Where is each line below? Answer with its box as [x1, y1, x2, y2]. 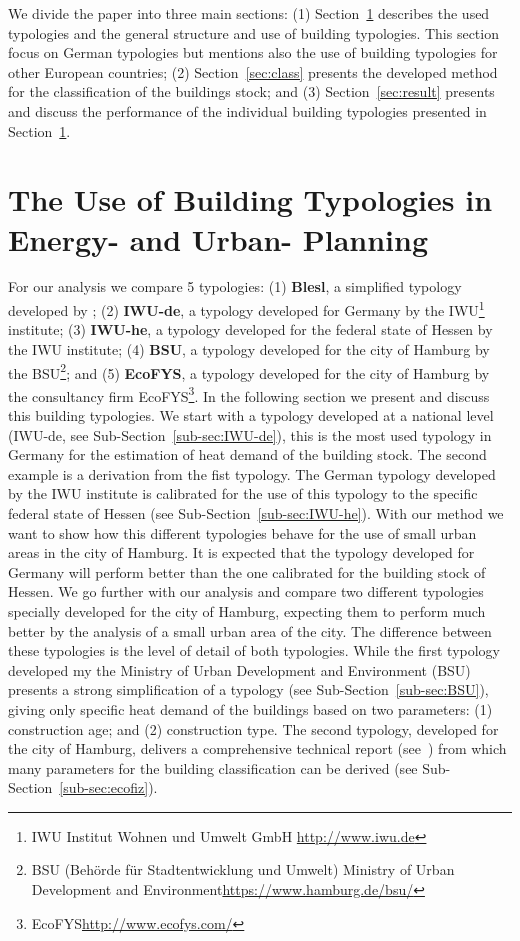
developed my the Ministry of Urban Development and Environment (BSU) [8, 659, 471, 680]
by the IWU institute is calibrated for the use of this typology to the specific [8, 483, 478, 504]
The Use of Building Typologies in [8, 179, 493, 220]
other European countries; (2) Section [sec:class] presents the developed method [8, 61, 498, 82]
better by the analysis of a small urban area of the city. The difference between [8, 620, 492, 641]
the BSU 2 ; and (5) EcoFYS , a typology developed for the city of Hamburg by [8, 359, 490, 383]
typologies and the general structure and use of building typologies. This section [8, 22, 499, 43]
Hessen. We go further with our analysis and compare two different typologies [8, 581, 484, 602]
